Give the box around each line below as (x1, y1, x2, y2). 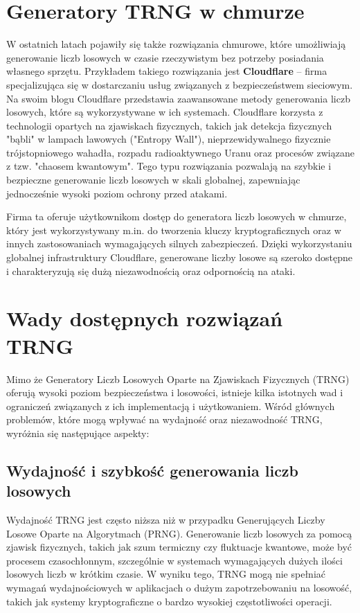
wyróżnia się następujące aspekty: (6, 425, 150, 440)
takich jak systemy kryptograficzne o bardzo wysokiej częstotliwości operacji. (6, 594, 332, 608)
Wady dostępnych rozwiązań (6, 304, 283, 332)
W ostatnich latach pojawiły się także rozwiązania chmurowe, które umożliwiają (6, 37, 346, 51)
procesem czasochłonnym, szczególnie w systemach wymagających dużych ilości (6, 553, 343, 567)
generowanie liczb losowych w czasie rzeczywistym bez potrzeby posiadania (6, 50, 324, 64)
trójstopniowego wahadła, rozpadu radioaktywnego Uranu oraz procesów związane (6, 145, 354, 159)
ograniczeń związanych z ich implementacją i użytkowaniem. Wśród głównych (6, 398, 335, 413)
